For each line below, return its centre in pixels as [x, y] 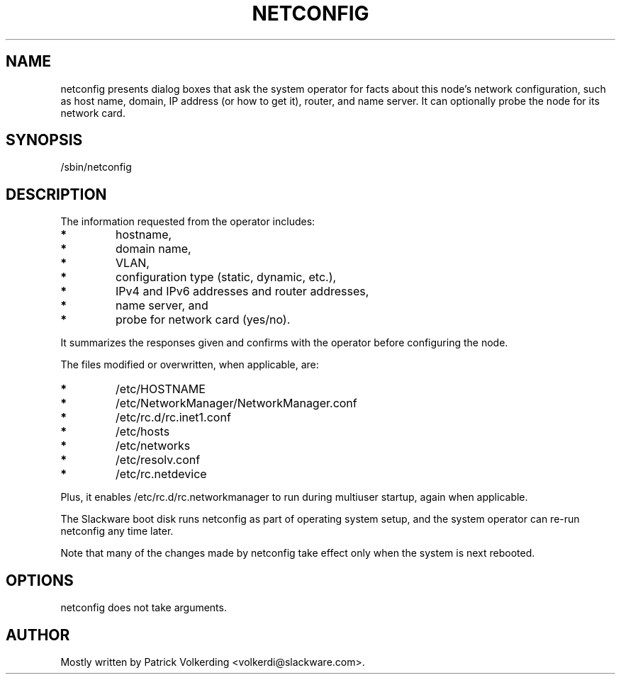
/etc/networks [153, 446]
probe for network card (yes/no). [203, 320]
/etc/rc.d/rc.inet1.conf [173, 418]
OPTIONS [40, 580]
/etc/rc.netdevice [161, 474]
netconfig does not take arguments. [144, 608]
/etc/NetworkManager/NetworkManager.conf [236, 403]
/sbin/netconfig [96, 167]
